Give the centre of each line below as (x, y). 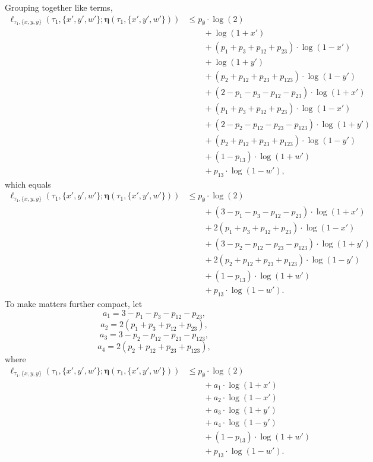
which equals (28, 184)
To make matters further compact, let (74, 303)
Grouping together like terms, (59, 7)
